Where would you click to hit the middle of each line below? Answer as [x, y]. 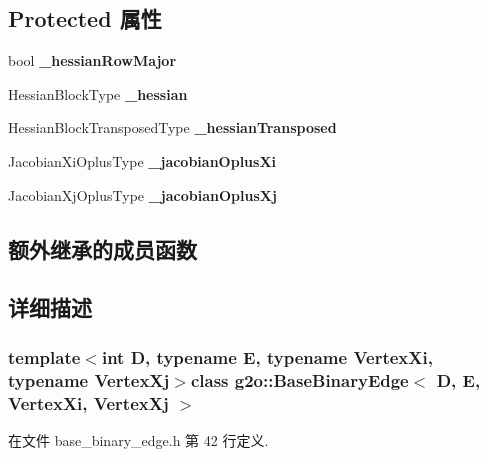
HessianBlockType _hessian [98, 93]
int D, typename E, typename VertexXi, [267, 356]
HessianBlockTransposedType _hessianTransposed [172, 127]
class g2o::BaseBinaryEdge [299, 379]
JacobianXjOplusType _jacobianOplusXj [142, 194]
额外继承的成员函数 [102, 248]
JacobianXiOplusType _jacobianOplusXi [142, 160]
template [44, 356]
